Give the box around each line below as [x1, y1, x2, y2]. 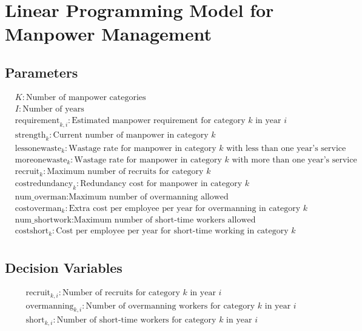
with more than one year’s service [232, 155, 357, 164]
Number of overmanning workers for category [85, 301, 255, 310]
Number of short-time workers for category [56, 316, 216, 325]
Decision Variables [5, 258, 122, 277]
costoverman [15, 204, 62, 213]
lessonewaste [15, 144, 62, 153]
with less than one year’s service [226, 144, 346, 153]
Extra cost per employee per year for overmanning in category [69, 204, 301, 213]
